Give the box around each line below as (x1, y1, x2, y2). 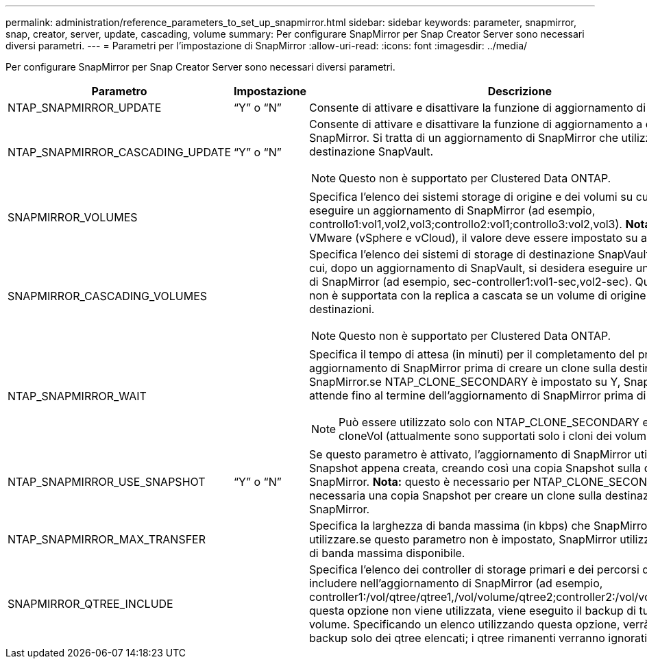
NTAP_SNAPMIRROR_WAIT (8, 389, 147, 403)
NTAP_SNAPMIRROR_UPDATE (8, 101, 162, 114)
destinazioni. (309, 302, 375, 316)
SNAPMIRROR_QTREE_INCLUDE (8, 597, 173, 611)
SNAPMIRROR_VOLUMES (8, 210, 138, 224)
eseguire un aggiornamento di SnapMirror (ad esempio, (309, 204, 596, 217)
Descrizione (487, 84, 552, 98)
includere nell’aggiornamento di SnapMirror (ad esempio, (309, 576, 603, 590)
